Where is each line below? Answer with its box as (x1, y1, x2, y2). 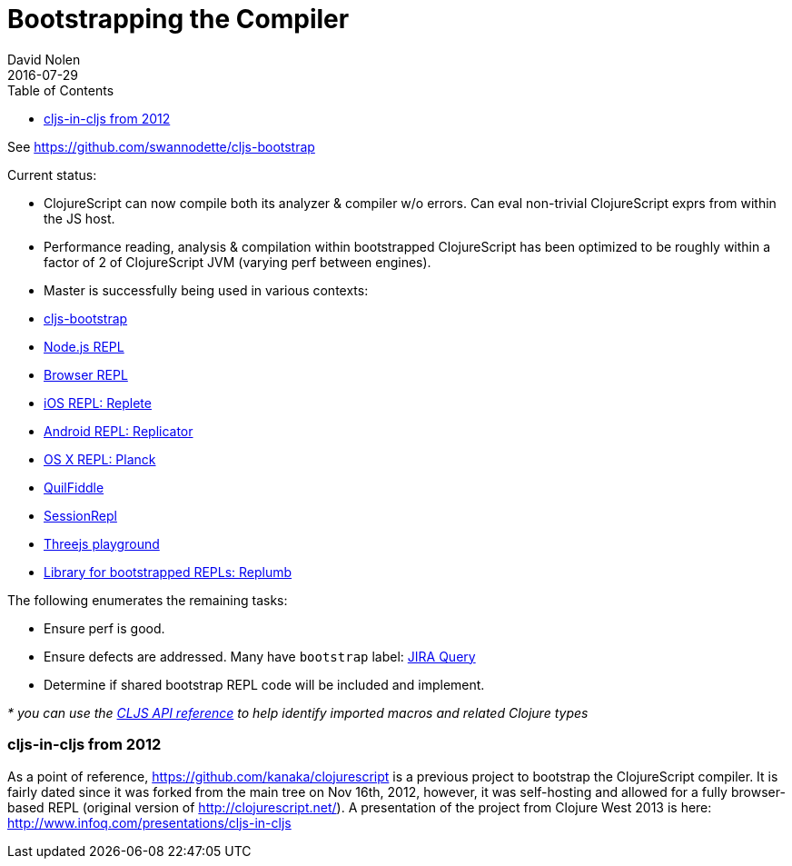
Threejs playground (44, 535, 160, 552)
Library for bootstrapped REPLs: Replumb (44, 563, 292, 580)
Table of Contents (7, 82, 114, 98)
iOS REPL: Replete (44, 394, 152, 411)
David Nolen (7, 51, 81, 67)
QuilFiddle (44, 479, 104, 495)
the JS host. (44, 210, 115, 226)
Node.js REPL (44, 338, 124, 354)
